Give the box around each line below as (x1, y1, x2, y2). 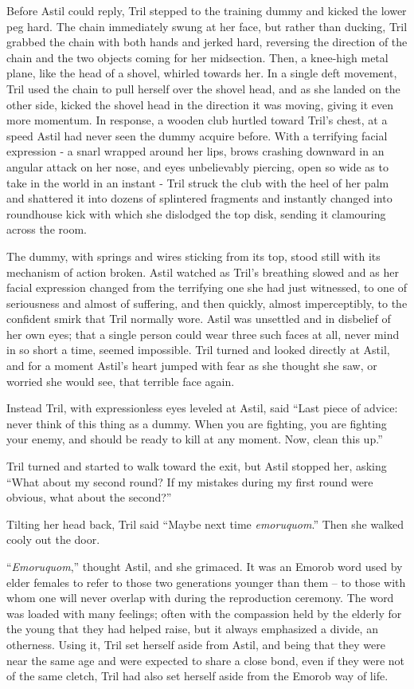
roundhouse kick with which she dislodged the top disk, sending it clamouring (6, 205, 386, 222)
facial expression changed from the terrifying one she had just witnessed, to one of (6, 279, 408, 296)
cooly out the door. (6, 531, 100, 548)
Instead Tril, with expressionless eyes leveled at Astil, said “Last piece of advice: (6, 400, 398, 416)
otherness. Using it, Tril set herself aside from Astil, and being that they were (6, 636, 385, 652)
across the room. (6, 221, 87, 238)
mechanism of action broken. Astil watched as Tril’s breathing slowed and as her (6, 263, 399, 280)
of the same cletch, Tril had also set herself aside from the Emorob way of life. (6, 667, 389, 684)
